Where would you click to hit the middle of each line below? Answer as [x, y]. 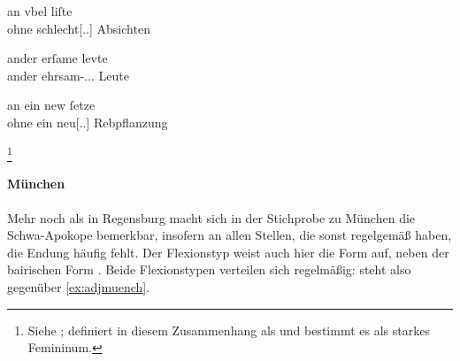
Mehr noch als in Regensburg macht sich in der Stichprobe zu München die [211, 217]
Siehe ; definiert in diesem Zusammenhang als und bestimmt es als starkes [229, 330]
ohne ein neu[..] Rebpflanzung [88, 122]
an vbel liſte [40, 11]
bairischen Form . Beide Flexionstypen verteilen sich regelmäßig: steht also [209, 269]
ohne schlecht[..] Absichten [79, 28]
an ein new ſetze [51, 105]
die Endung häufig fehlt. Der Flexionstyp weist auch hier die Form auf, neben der [228, 252]
